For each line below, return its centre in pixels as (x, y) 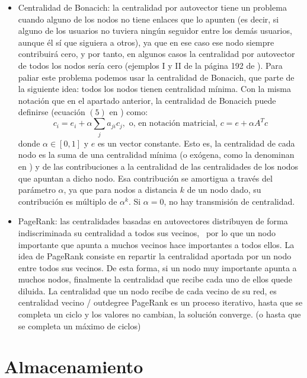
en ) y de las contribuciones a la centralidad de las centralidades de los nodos (158, 166)
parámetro (37, 190)
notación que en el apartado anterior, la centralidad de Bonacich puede (147, 100)
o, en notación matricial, (173, 124)
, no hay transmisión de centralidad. (229, 201)
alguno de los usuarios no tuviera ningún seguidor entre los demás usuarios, (155, 31)
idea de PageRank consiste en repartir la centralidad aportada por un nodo (155, 256)
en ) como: (129, 112)
